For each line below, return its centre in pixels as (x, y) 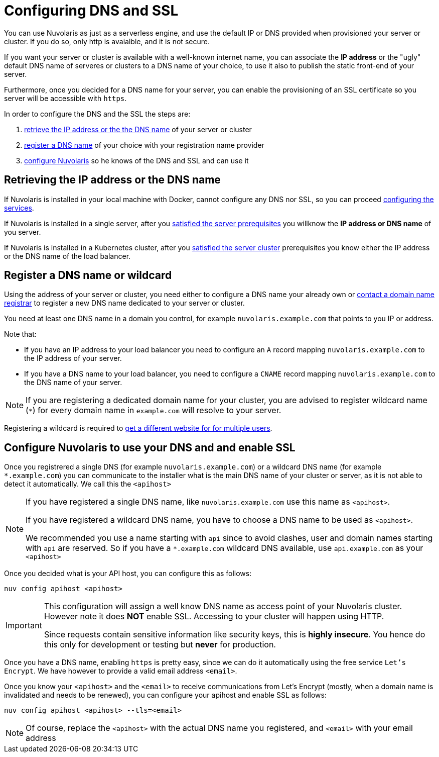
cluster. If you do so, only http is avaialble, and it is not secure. (107, 41)
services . (19, 208)
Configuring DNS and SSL (91, 11)
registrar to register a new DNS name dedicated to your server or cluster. (124, 303)
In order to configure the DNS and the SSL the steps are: (97, 114)
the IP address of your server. (73, 358)
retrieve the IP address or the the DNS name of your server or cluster (138, 129)
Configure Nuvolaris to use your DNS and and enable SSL (150, 447)
